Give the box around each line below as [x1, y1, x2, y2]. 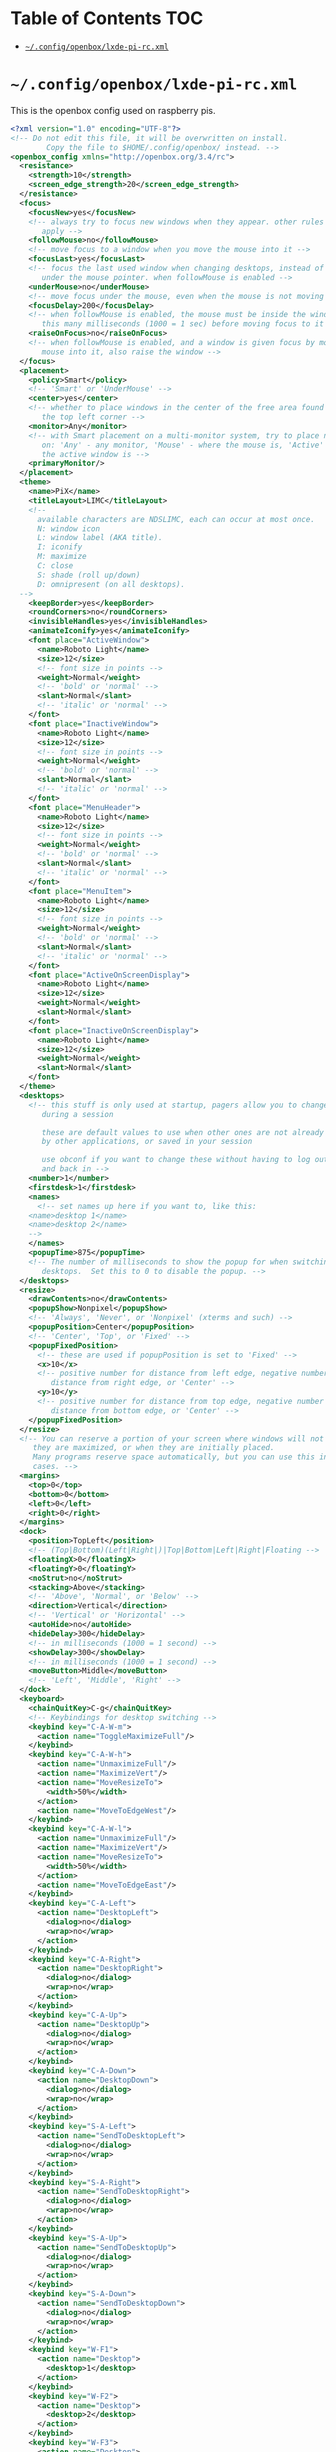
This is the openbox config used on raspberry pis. [10, 104, 217, 116]
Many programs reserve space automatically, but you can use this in [32, 1452, 329, 1462]
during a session [41, 1109, 114, 1119]
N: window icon [36, 523, 101, 534]
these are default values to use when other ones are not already [41, 1127, 325, 1137]
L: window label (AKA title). [36, 533, 163, 543]
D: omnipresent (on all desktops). [36, 579, 186, 589]
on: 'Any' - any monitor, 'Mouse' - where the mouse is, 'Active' [41, 440, 325, 450]
